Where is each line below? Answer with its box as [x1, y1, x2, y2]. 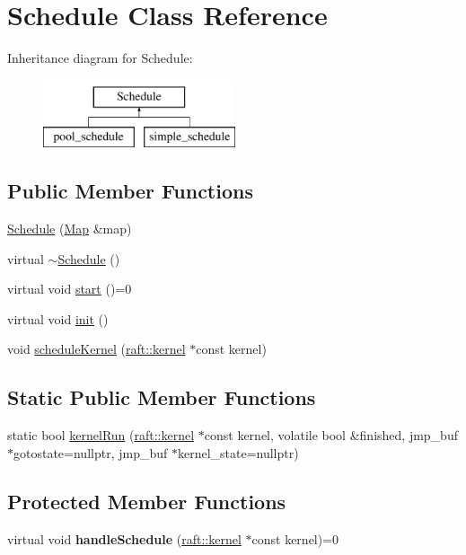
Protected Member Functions [7, 487, 286, 515]
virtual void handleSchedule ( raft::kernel [7, 529, 242, 548]
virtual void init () [7, 309, 109, 328]
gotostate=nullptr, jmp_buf [13, 443, 168, 462]
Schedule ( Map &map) [7, 219, 132, 238]
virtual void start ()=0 [7, 279, 132, 298]
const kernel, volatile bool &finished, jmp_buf [204, 426, 458, 445]
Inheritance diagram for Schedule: [7, 48, 193, 67]
